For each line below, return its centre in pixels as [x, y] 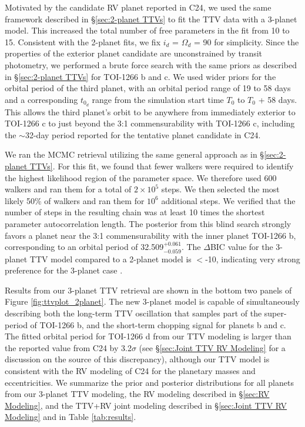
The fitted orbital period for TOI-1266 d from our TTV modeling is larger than [148, 336]
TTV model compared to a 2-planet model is [110, 258]
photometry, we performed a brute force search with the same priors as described [151, 64]
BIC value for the [242, 247]
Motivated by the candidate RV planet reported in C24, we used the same [138, 7]
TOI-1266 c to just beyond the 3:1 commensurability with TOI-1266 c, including [150, 123]
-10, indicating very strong [253, 258]
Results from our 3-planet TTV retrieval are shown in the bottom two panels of [148, 290]
